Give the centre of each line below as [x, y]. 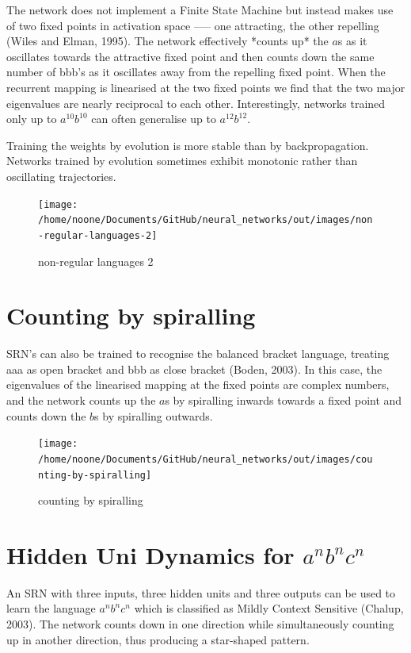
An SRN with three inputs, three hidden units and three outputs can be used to [201, 592]
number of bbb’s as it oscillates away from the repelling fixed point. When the [196, 72]
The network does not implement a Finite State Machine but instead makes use [200, 10]
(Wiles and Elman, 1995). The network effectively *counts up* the [167, 41]
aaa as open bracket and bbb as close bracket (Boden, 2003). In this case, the [194, 369]
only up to [32, 119]
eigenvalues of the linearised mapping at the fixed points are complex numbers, [198, 384]
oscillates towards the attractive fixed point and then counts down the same [190, 56]
